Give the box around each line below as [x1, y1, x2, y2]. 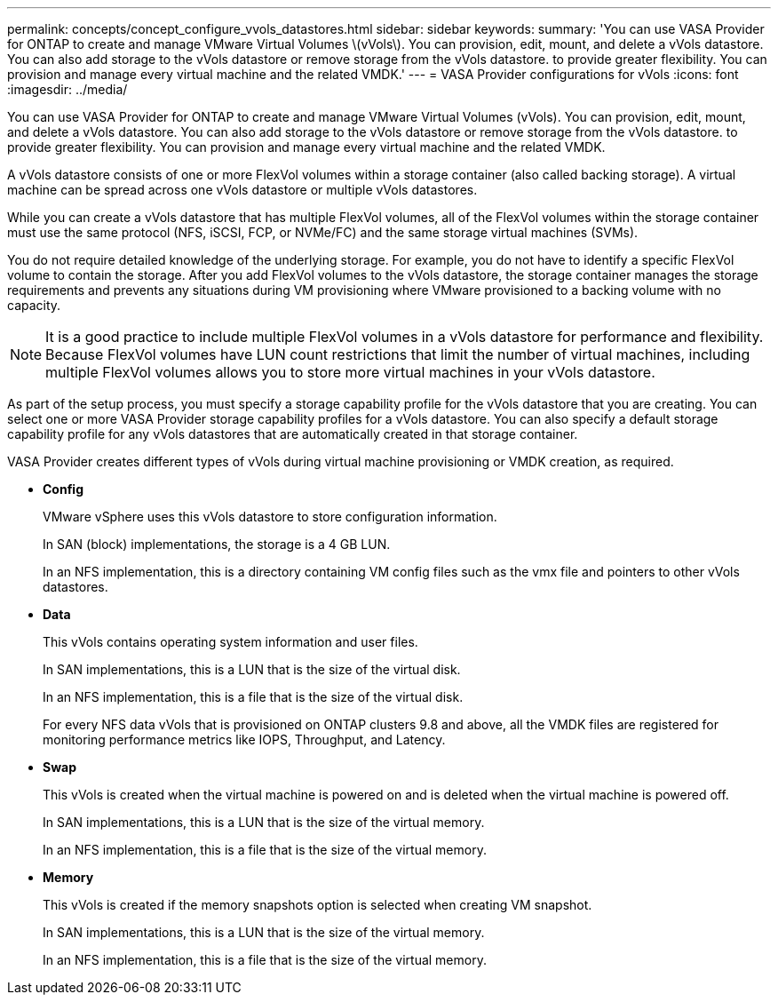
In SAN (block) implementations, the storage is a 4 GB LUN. [43, 537, 391, 552]
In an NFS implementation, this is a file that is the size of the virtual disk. [43, 689, 464, 704]
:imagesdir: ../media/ [7, 82, 128, 97]
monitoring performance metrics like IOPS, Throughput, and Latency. [43, 732, 446, 747]
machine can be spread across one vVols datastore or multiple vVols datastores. [7, 182, 478, 197]
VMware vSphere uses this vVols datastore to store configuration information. [43, 509, 497, 524]
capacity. [7, 298, 61, 313]
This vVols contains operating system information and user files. [43, 634, 418, 649]
